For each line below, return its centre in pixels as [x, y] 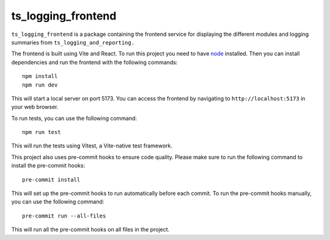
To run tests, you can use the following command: [74, 118]
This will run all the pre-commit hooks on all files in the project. [90, 230]
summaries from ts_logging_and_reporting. [73, 42]
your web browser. [35, 107]
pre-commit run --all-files [64, 216]
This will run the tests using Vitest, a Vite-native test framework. [92, 146]
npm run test [42, 132]
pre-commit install [51, 179]
